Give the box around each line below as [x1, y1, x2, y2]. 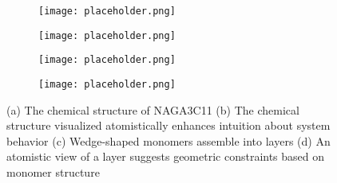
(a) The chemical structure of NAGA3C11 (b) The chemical [6, 101, 299, 118]
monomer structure [6, 164, 100, 180]
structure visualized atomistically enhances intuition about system [6, 117, 331, 134]
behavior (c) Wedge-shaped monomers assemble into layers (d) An [6, 132, 331, 149]
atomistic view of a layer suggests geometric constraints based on [6, 148, 325, 165]
